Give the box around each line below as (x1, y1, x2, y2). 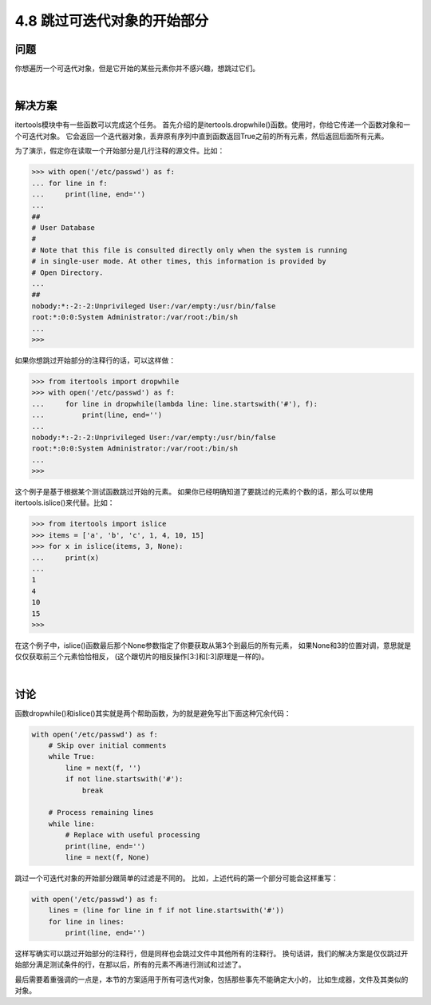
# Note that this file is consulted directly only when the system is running (31, 245, 347, 255)
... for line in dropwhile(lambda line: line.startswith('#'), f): (31, 399, 318, 408)
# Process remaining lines (48, 808, 155, 817)
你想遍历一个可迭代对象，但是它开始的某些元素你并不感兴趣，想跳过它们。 (14, 64, 259, 73)
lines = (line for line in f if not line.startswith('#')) (48, 906, 285, 915)
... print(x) (31, 553, 100, 562)
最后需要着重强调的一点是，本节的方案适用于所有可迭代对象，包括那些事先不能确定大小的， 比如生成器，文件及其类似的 (14, 975, 409, 984)
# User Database (31, 224, 96, 232)
